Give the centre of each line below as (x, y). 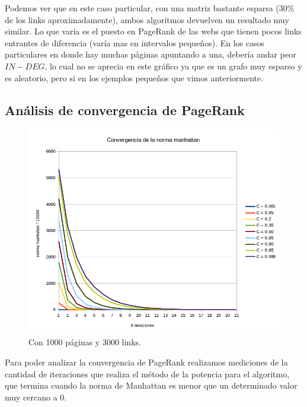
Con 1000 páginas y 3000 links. (85, 342)
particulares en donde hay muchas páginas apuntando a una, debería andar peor (151, 54)
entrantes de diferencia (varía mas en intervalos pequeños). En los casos (135, 42)
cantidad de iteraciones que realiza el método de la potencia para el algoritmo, (147, 373)
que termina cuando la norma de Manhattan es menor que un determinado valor (151, 385)
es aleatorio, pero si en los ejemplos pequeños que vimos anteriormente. (134, 77)
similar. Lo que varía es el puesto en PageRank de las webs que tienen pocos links (153, 31)
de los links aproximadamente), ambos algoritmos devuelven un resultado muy (147, 19)
